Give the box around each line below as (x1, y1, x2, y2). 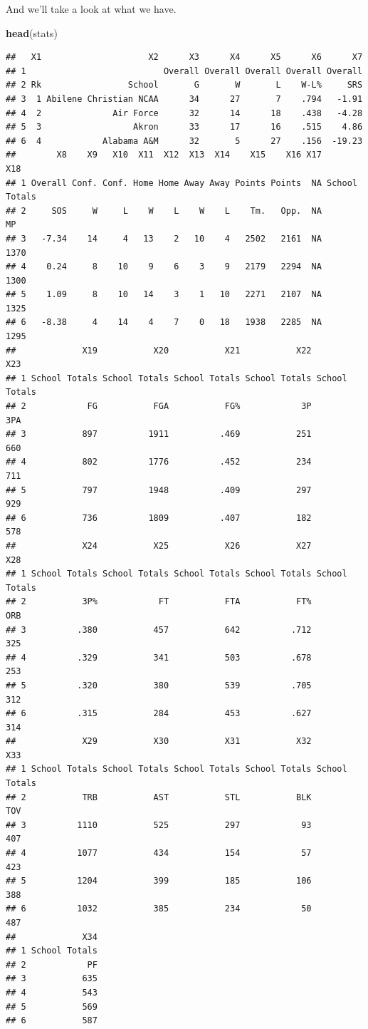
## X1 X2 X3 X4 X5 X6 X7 (6, 52, 363, 63)
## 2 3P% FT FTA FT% (6, 596, 312, 607)
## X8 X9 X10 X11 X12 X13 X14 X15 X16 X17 (6, 150, 322, 160)
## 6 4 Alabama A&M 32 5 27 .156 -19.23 (6, 135, 363, 146)
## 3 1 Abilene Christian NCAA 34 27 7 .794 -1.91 (6, 93, 363, 104)
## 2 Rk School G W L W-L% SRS (6, 80, 363, 91)
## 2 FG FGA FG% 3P (6, 401, 312, 412)
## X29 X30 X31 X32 (6, 736, 312, 747)
